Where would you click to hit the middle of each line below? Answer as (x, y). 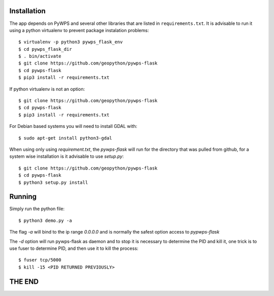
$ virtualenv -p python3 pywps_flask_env (71, 42)
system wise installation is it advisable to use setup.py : (66, 156)
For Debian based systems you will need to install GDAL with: (73, 126)
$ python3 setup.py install (53, 182)
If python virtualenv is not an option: (47, 89)
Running (23, 197)
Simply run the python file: (37, 209)
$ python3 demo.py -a (45, 220)
